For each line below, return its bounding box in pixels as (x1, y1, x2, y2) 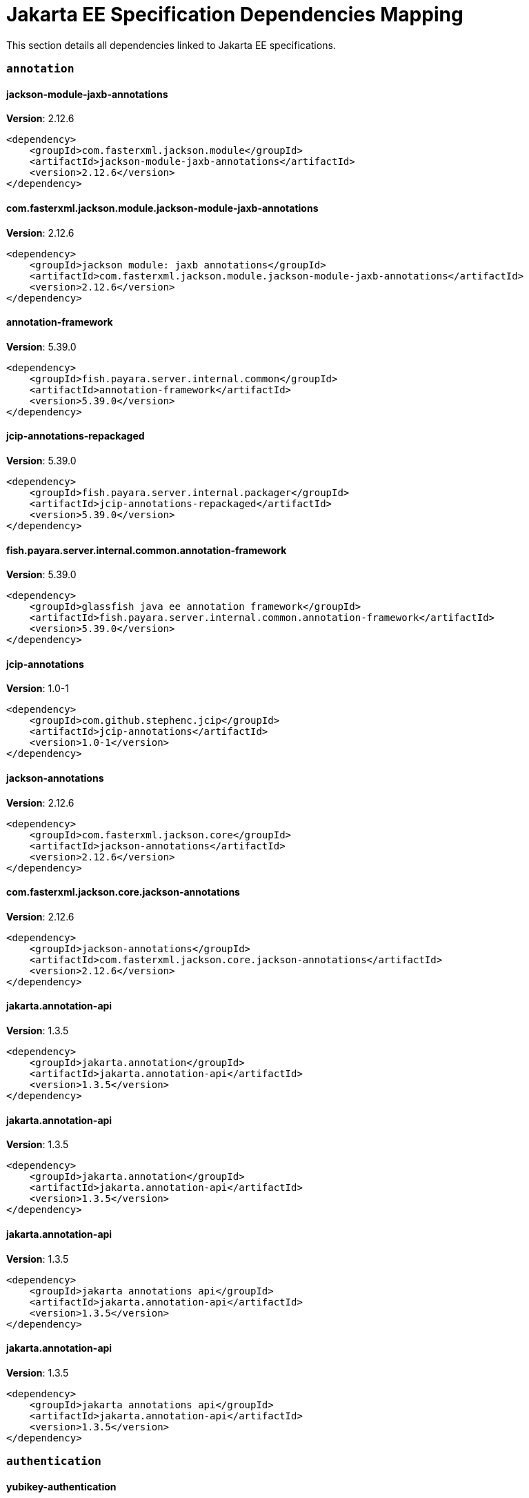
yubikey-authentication (6, 1480, 117, 1492)
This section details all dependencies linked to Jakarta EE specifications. (6, 39, 336, 51)
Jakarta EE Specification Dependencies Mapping (6, 3, 463, 26)
